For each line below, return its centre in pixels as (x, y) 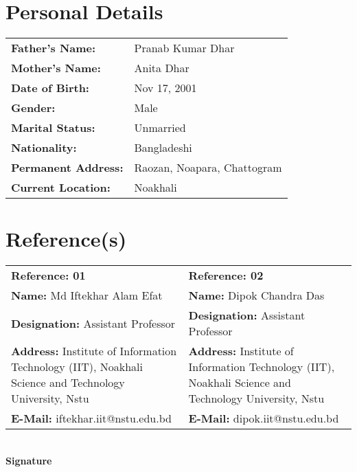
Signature (29, 460)
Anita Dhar (162, 68)
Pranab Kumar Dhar (184, 48)
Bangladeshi (163, 148)
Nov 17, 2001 (165, 88)
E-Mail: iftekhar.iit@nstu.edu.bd (91, 418)
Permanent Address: (67, 168)
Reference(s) (66, 239)
